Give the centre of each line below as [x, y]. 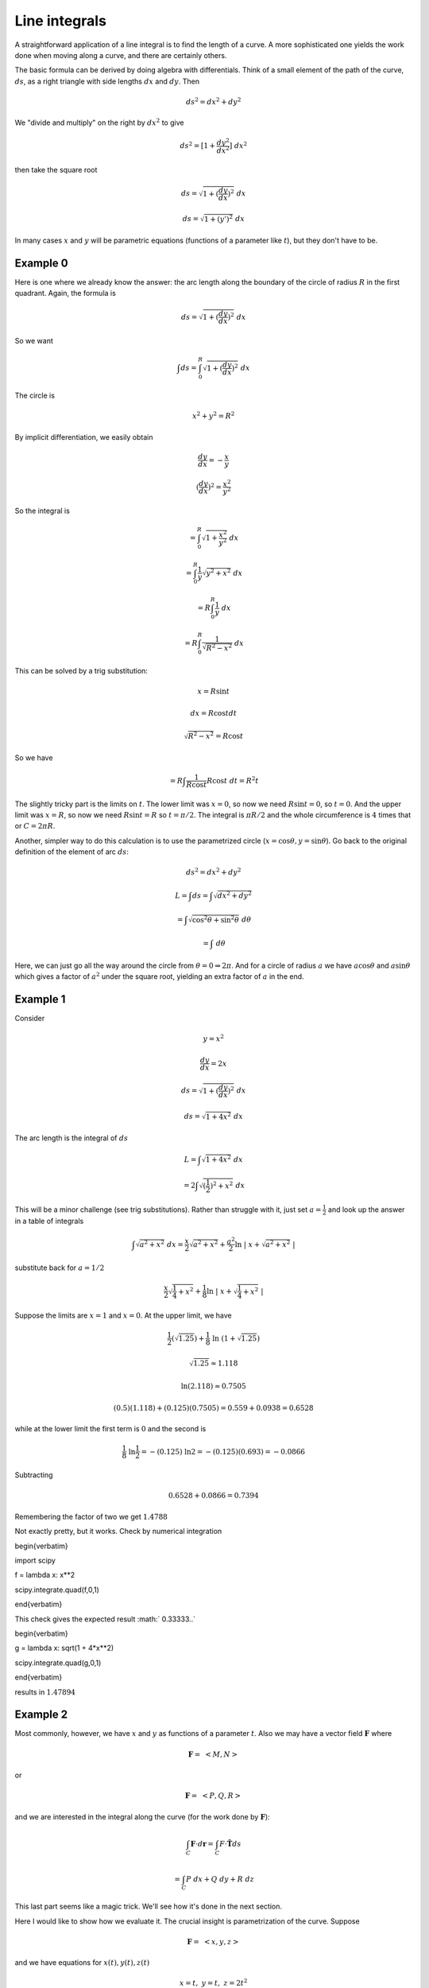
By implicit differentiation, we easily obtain [84, 437]
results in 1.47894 [45, 1692]
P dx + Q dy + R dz [220, 1879]
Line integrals [61, 21]
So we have [34, 757]
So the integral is [43, 511]
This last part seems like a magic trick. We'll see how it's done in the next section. [148, 1906]
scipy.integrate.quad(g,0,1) [58, 1663]
